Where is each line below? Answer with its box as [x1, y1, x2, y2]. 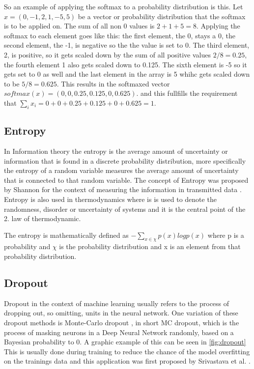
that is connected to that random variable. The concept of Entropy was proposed [4, 174, 249, 185]
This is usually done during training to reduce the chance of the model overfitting [4, 346, 250, 356]
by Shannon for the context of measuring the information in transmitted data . [4, 184, 242, 195]
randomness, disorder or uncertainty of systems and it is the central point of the [4, 203, 246, 214]
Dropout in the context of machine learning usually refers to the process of [4, 298, 229, 308]
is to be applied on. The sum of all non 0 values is [4, 21, 155, 31]
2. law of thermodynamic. [4, 213, 81, 224]
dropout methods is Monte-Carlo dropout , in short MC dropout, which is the [4, 317, 239, 328]
